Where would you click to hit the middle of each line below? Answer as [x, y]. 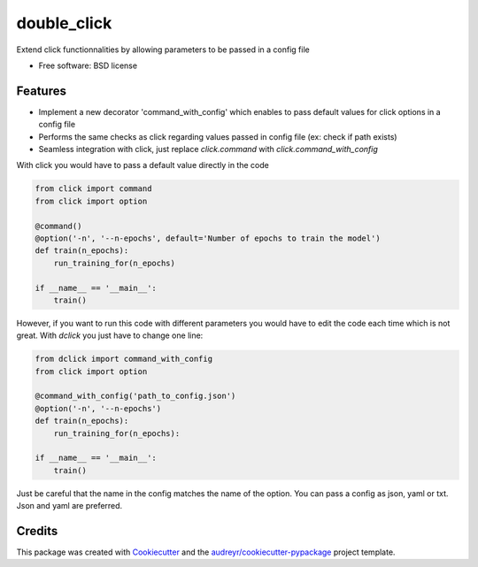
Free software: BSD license [88, 65]
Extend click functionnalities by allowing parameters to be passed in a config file [163, 50]
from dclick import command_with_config [123, 359]
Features [41, 91]
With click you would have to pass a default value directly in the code [143, 165]
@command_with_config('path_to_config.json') [135, 396]
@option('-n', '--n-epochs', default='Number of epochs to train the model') [208, 238]
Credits [37, 531]
